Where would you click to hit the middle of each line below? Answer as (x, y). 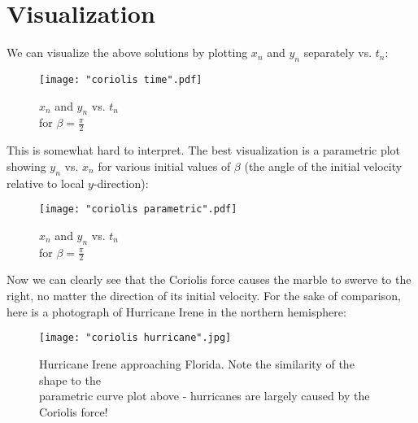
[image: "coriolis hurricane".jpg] (135, 338)
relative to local (46, 183)
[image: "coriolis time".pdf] (121, 79)
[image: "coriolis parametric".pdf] (138, 209)
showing (26, 166)
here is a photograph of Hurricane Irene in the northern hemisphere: (176, 311)
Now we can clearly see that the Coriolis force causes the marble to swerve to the (209, 279)
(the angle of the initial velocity (323, 166)
